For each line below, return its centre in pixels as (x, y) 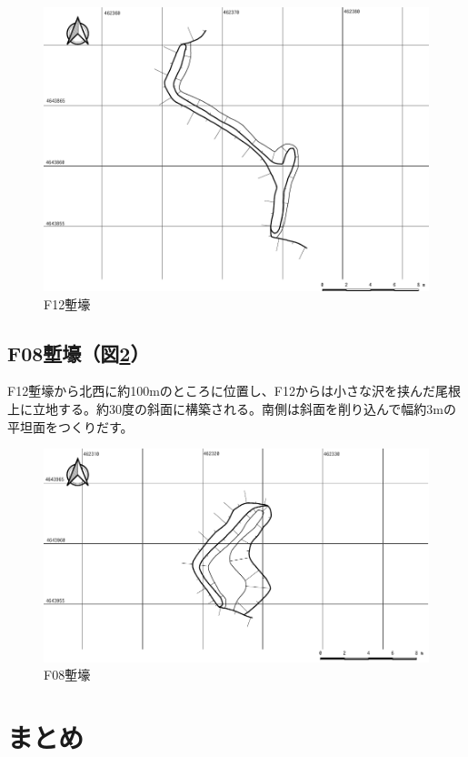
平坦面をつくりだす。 (70, 426)
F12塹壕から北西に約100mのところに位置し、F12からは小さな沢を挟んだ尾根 (234, 391)
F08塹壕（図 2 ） (79, 353)
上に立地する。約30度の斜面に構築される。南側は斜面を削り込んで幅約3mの (232, 408)
